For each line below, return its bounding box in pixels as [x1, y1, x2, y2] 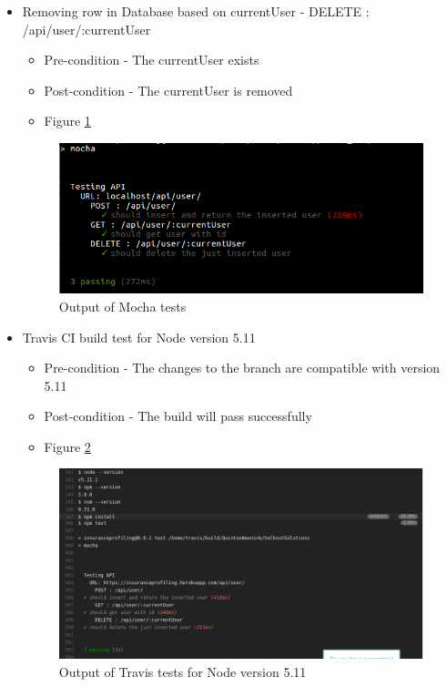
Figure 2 [44, 436, 91, 456]
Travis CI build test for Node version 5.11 [22, 327, 256, 346]
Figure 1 [44, 111, 91, 130]
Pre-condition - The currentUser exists [44, 50, 259, 69]
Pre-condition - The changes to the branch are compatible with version [44, 358, 441, 377]
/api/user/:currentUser [22, 19, 151, 38]
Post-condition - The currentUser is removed [44, 80, 293, 99]
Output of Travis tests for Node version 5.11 [58, 661, 307, 681]
